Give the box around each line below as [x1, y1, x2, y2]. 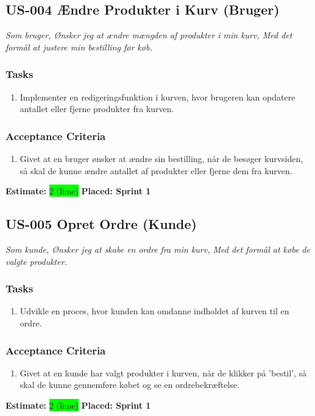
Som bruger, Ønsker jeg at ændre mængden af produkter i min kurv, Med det [5, 29, 292, 41]
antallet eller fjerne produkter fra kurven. [19, 102, 174, 115]
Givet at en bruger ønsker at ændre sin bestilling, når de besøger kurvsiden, [19, 152, 303, 165]
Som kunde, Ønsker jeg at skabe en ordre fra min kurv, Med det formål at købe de [5, 243, 310, 255]
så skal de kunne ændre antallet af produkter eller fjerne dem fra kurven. [19, 164, 292, 177]
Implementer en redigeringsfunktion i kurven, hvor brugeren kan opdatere [19, 90, 296, 103]
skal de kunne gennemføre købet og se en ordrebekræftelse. [19, 378, 239, 391]
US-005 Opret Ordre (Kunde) [5, 214, 197, 233]
